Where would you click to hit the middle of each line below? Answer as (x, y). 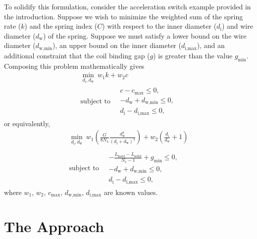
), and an (211, 45)
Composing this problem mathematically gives (74, 66)
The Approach (54, 226)
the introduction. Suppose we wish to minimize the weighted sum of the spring (124, 16)
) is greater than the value (193, 55)
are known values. (131, 192)
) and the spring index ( (61, 26)
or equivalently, (27, 123)
